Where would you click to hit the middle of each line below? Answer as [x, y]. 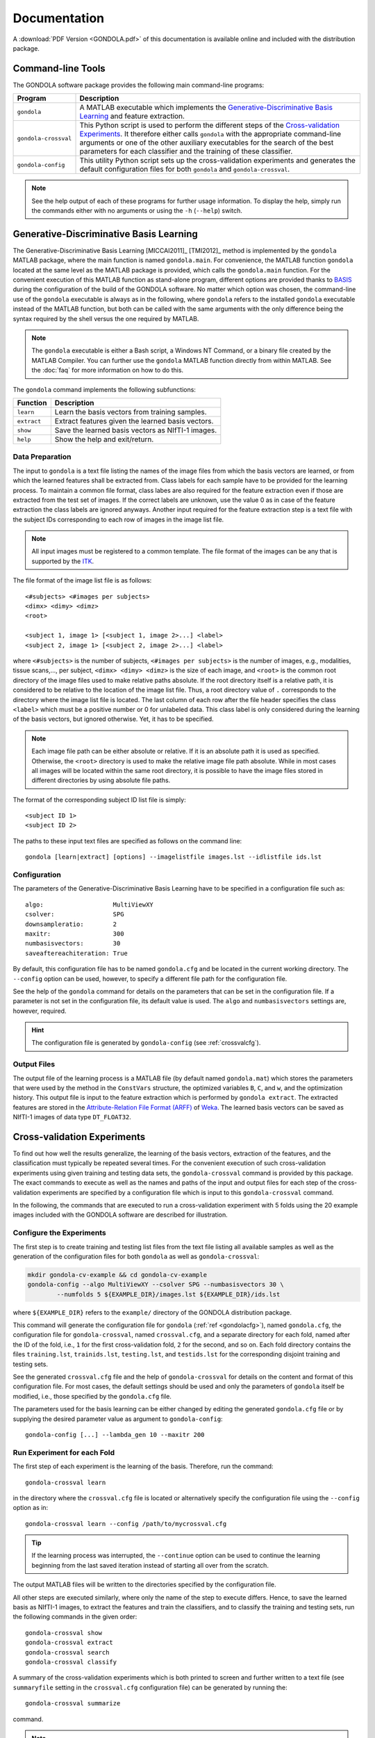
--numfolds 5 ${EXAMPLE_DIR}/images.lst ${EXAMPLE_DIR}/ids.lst [168, 1294]
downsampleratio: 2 [71, 924]
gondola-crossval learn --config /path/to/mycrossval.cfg [126, 1524]
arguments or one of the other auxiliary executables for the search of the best [207, 143]
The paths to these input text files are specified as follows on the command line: [127, 840]
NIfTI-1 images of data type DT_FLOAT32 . [72, 1117]
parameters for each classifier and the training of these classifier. [186, 152]
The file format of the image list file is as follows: [82, 580]
